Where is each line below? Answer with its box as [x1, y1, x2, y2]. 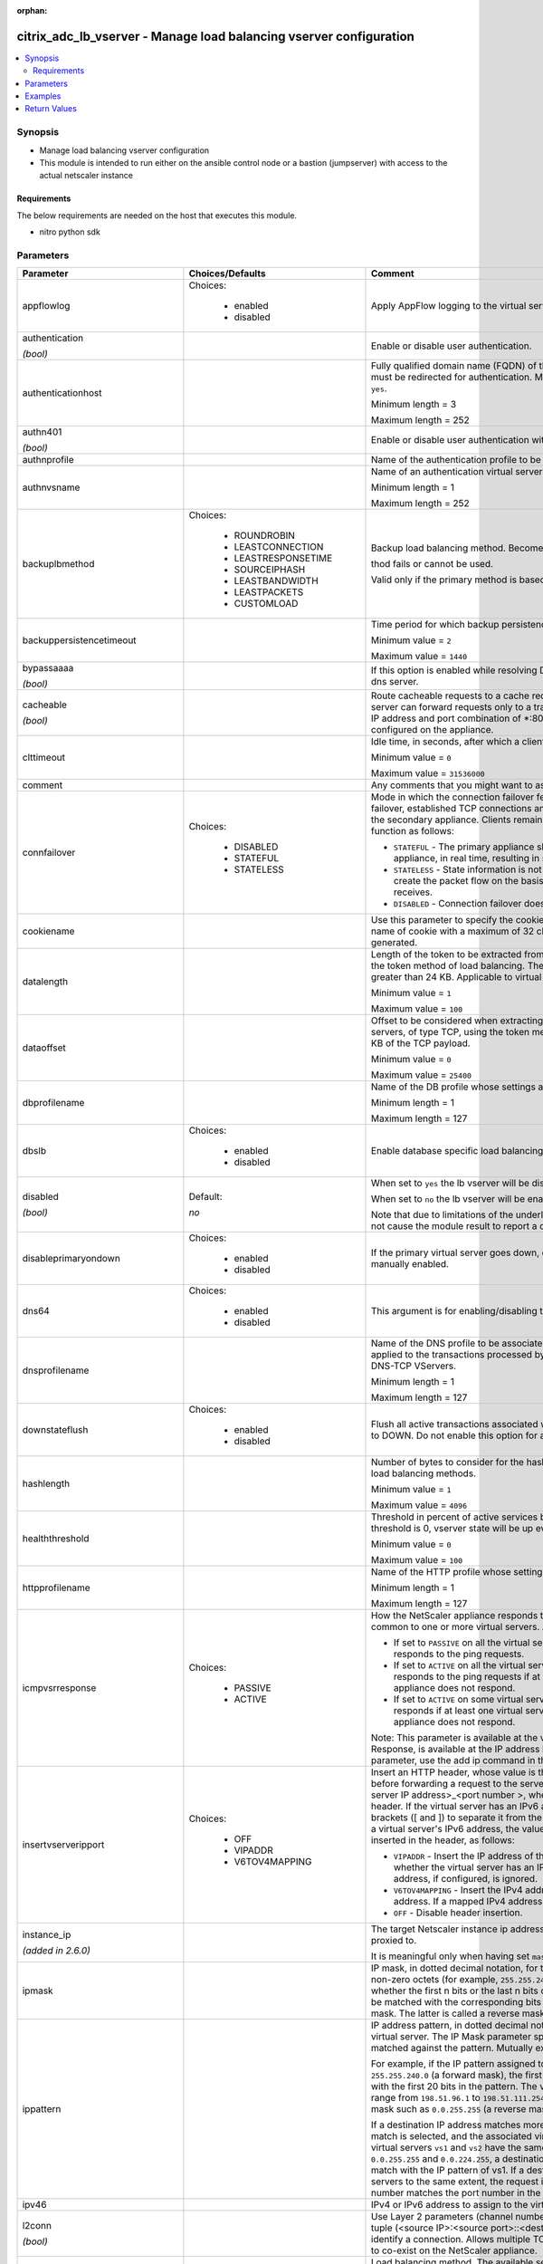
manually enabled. [371, 1258, 450, 1271]
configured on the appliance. [371, 724, 494, 736]
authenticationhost [22, 387, 102, 399]
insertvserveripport [22, 1838, 105, 1851]
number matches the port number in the [371, 2187, 541, 2200]
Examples [24, 91, 62, 101]
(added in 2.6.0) [22, 1944, 90, 1957]
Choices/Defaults [188, 267, 266, 280]
